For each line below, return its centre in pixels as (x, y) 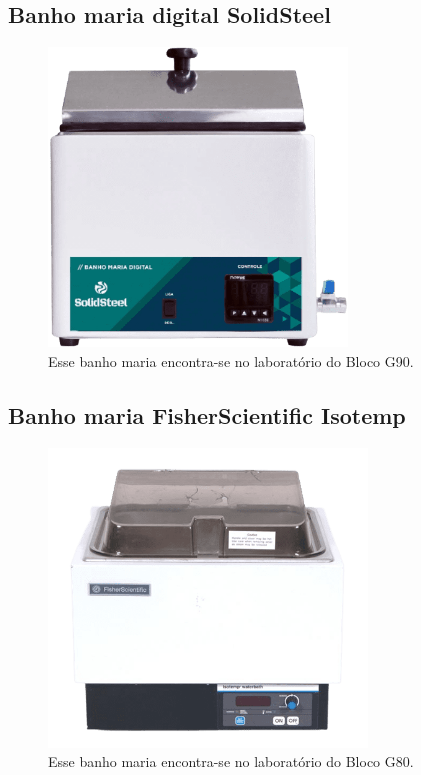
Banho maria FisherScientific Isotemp (207, 414)
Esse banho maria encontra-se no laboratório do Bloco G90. (231, 360)
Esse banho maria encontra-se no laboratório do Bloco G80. (231, 761)
